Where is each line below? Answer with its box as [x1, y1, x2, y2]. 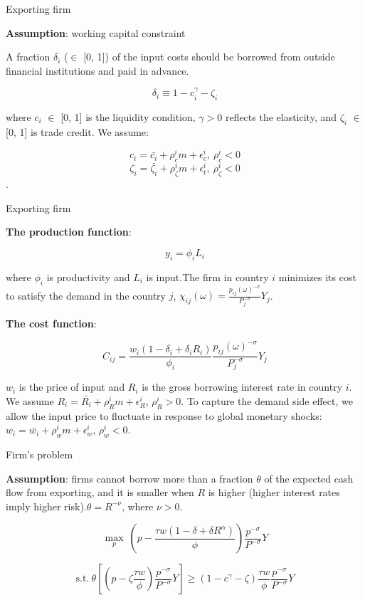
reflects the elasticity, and [225, 109, 337, 124]
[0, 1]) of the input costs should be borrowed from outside [83, 49, 335, 64]
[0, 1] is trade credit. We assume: [6, 124, 149, 139]
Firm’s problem [6, 447, 73, 462]
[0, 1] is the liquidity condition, [60, 109, 196, 124]
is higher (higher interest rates [208, 485, 340, 500]
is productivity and [46, 269, 130, 284]
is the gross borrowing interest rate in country [142, 379, 343, 394]
